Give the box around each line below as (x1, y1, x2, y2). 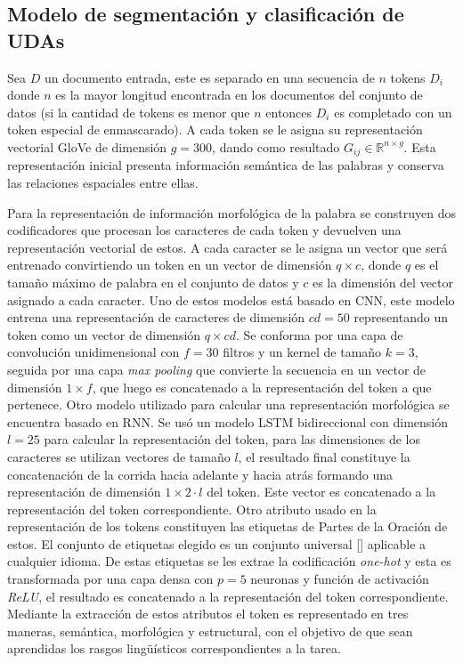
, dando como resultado (212, 137, 340, 156)
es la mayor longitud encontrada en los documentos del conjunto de (55, 85, 423, 104)
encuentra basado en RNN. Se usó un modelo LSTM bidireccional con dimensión (7, 412, 448, 431)
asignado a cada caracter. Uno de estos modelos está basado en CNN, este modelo (7, 290, 455, 309)
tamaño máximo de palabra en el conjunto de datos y (7, 272, 299, 291)
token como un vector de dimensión (7, 325, 201, 344)
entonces (265, 102, 313, 121)
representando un (353, 308, 448, 327)
